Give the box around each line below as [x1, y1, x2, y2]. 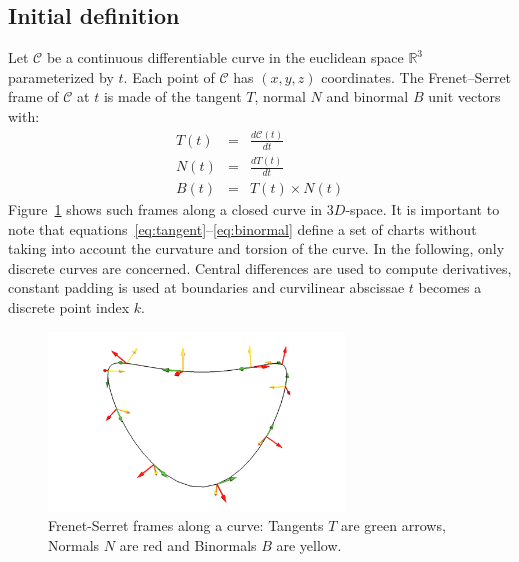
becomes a [418, 277, 482, 298]
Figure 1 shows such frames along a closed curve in [8, 198, 323, 219]
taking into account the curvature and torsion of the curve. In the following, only [8, 238, 505, 259]
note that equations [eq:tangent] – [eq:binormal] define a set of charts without [8, 218, 477, 239]
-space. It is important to [345, 198, 500, 219]
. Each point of [123, 66, 215, 87]
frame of [8, 86, 59, 107]
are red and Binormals [119, 534, 257, 555]
